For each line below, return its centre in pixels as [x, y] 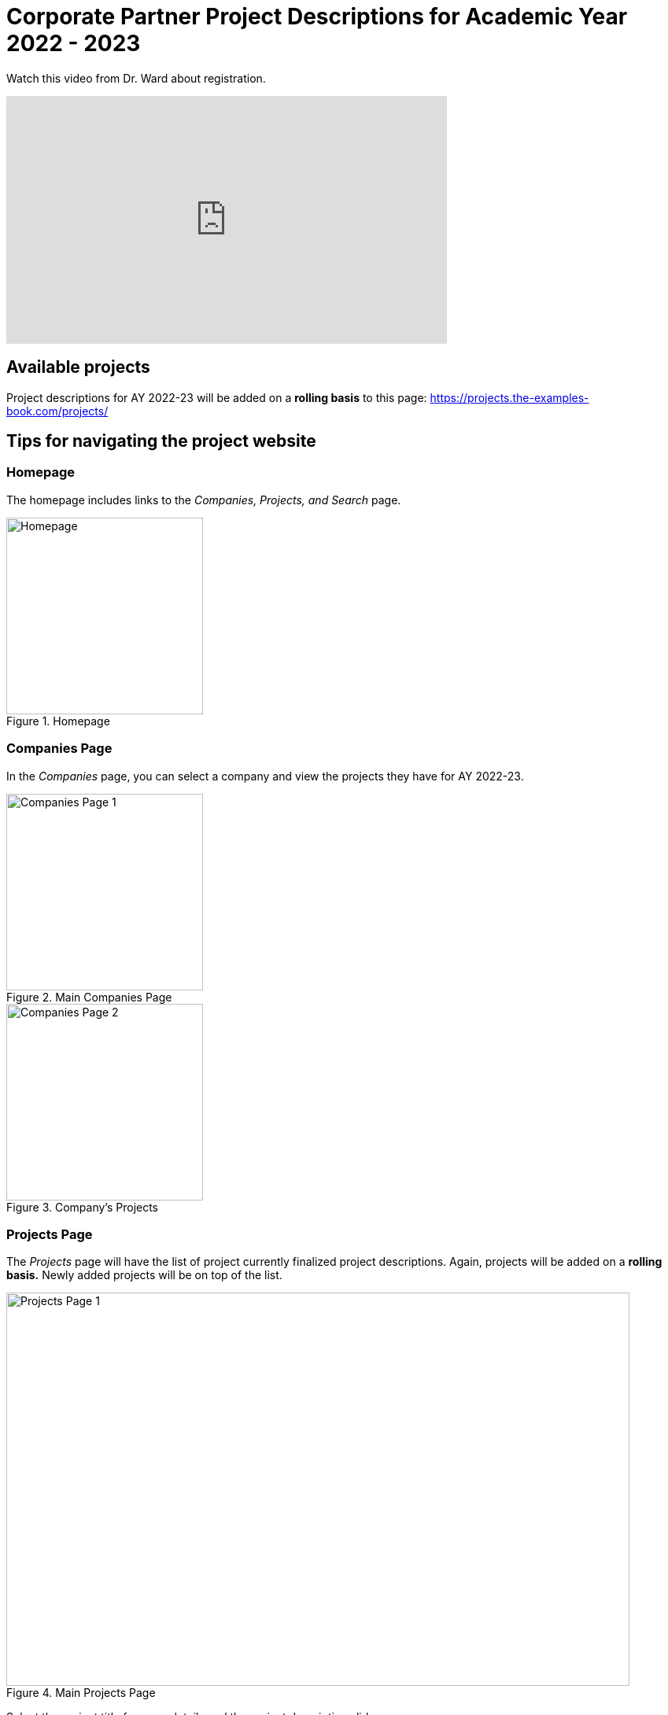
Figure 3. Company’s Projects [83, 1207]
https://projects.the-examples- [509, 397]
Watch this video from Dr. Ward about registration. [136, 78]
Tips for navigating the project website [161, 441]
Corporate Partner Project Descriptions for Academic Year [317, 17]
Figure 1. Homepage [58, 721]
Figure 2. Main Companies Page [89, 997]
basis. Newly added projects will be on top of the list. [144, 1275]
